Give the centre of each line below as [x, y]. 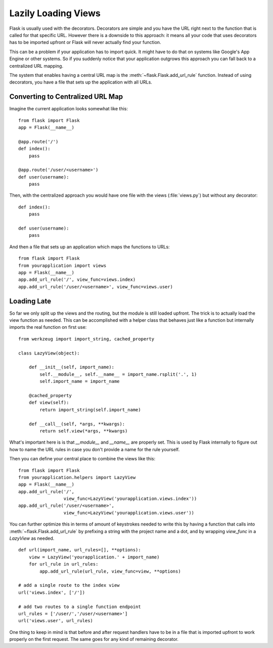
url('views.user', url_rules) [56, 621]
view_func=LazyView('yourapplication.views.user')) [129, 513]
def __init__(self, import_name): [72, 367]
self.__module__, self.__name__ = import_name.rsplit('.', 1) [118, 374]
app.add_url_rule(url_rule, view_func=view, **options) [110, 571]
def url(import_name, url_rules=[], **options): [80, 550]
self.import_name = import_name [80, 381]
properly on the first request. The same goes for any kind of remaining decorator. [94, 639]
